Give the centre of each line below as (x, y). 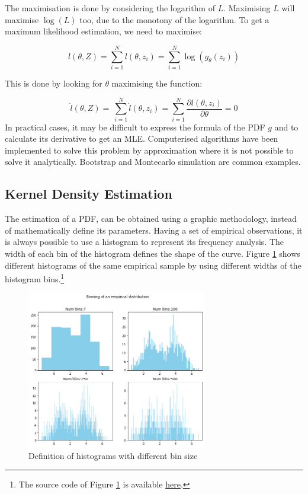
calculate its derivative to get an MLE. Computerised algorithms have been (142, 138)
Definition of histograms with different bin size (113, 455)
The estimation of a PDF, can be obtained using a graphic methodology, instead (151, 219)
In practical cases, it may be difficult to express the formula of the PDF (135, 127)
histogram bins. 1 (35, 278)
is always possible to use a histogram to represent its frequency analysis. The (145, 242)
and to (286, 127)
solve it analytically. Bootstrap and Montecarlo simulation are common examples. (153, 162)
